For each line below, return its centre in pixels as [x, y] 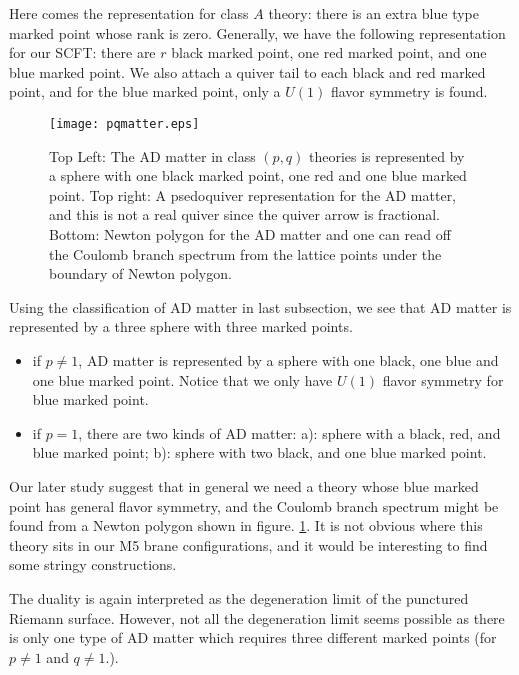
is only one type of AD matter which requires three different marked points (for [253, 637]
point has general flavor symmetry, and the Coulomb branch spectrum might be [254, 505]
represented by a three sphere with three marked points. [181, 326]
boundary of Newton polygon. [140, 273]
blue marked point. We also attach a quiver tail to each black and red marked [247, 71]
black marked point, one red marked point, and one [329, 52]
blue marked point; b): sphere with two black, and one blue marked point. [259, 452]
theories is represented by [387, 155]
